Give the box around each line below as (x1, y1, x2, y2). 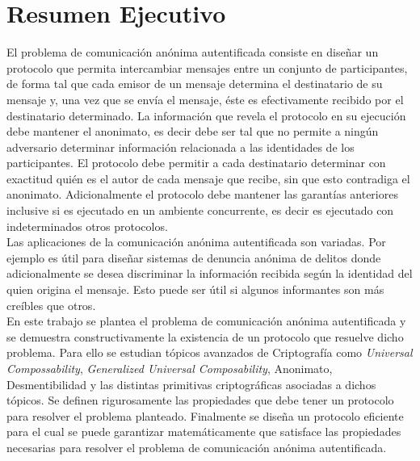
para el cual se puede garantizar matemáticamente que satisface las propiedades (6, 423, 401, 440)
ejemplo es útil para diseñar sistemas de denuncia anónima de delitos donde (6, 249, 381, 266)
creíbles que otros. (6, 296, 96, 313)
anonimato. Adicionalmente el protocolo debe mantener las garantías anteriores (6, 186, 398, 203)
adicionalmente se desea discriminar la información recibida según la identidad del (6, 265, 413, 282)
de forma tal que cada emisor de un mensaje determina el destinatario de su (6, 75, 383, 92)
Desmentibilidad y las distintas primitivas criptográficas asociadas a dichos (6, 375, 376, 392)
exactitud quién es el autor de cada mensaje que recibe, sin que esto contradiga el (6, 170, 410, 186)
